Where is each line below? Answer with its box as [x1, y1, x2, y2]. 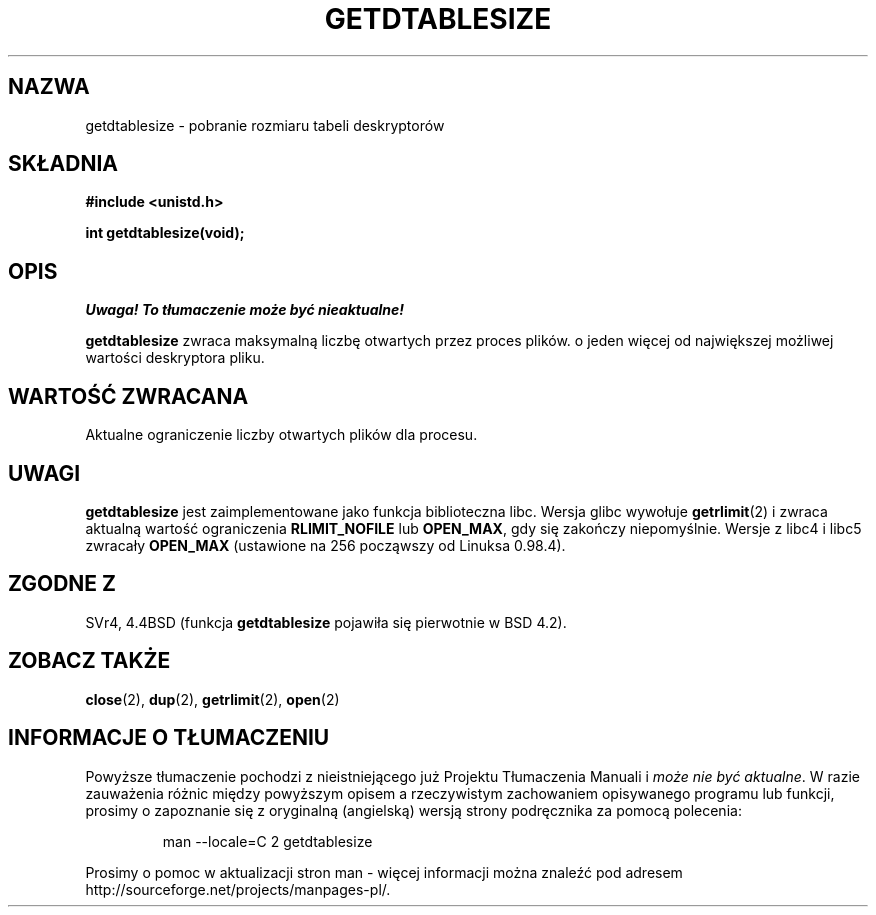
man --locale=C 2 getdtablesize [162, 832, 373, 850]
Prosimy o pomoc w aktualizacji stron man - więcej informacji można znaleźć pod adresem [85, 863, 683, 881]
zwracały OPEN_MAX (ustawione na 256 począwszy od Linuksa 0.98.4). [85, 536, 566, 554]
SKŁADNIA [8, 151, 118, 177]
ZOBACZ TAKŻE [8, 648, 171, 674]
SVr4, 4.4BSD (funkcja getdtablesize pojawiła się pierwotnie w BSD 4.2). [85, 613, 567, 631]
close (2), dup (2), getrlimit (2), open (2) [85, 690, 340, 708]
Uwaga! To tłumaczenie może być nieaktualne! [85, 301, 405, 319]
